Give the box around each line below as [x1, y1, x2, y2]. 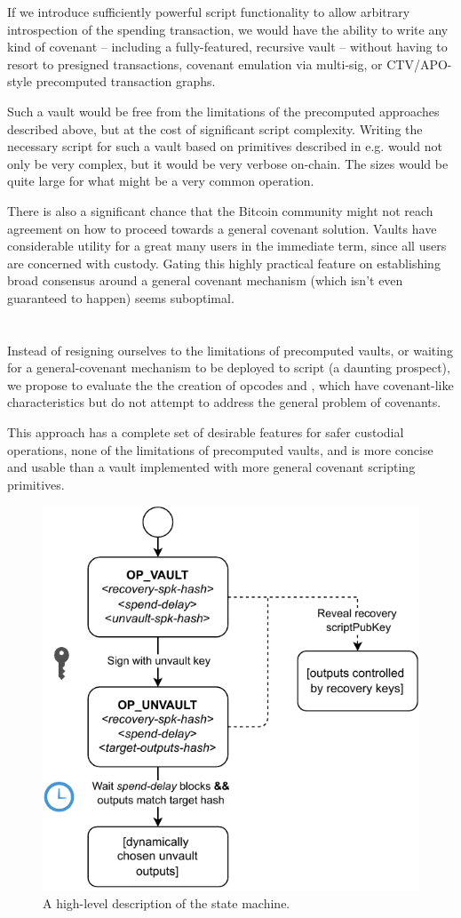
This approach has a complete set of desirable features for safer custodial [7, 423, 404, 442]
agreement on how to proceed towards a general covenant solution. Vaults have [7, 219, 437, 237]
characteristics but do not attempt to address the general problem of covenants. [7, 393, 441, 411]
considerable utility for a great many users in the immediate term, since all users [7, 236, 447, 255]
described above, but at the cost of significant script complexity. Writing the [7, 119, 423, 138]
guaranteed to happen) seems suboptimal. [7, 288, 234, 307]
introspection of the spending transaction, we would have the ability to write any [7, 20, 449, 38]
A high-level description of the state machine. [43, 894, 290, 913]
